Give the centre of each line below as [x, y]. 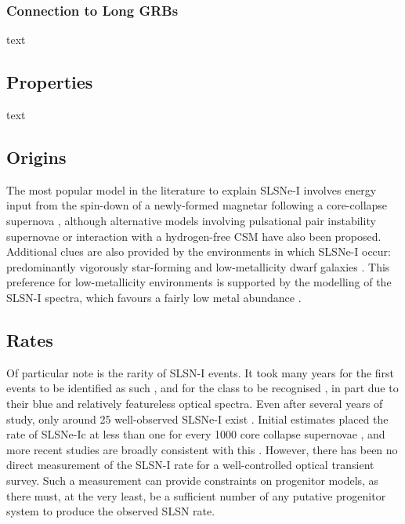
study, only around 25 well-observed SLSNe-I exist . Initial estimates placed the [197, 418]
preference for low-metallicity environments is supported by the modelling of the [199, 282]
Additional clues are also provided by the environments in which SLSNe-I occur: [199, 251]
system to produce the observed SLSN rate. [111, 511]
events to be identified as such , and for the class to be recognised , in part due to [202, 388]
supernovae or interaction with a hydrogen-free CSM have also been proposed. [194, 236]
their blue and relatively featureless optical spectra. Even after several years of [195, 403]
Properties [50, 82]
